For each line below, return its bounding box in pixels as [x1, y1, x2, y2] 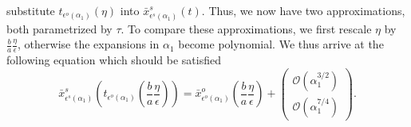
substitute [6, 2, 55, 18]
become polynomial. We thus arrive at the [178, 36, 384, 52]
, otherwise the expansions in [18, 36, 160, 52]
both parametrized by [6, 20, 113, 37]
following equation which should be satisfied [6, 51, 221, 67]
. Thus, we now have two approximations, [201, 2, 405, 18]
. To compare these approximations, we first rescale [121, 20, 372, 37]
